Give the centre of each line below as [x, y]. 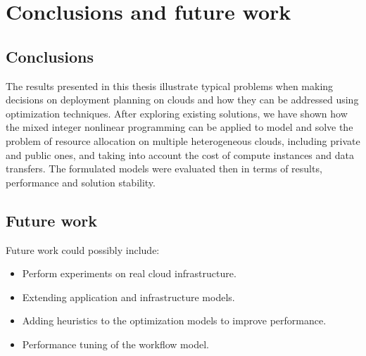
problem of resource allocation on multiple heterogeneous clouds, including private [183, 140]
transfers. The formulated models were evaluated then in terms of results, [164, 169]
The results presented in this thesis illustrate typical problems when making [170, 85]
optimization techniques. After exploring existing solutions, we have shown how [177, 113]
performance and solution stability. [81, 182]
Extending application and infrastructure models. [128, 297]
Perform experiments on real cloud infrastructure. [129, 273]
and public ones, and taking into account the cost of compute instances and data [180, 154]
